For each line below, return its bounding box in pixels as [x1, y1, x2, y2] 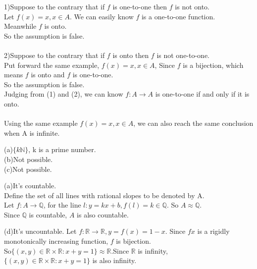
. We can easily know [69, 11, 134, 21]
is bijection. [116, 236, 151, 246]
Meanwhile [4, 21, 37, 31]
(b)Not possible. [4, 154, 53, 164]
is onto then [112, 50, 149, 60]
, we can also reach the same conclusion [133, 118, 254, 128]
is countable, [29, 209, 67, 219]
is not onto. [175, 1, 210, 11]
